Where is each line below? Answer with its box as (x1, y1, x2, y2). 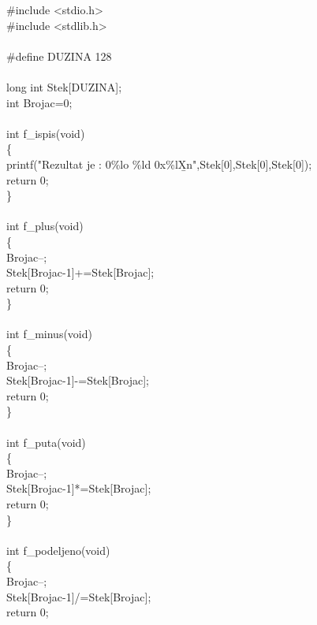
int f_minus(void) (6, 326, 92, 342)
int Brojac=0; (6, 94, 73, 110)
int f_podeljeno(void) (6, 541, 110, 558)
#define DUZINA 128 (6, 47, 112, 64)
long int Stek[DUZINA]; (6, 78, 122, 95)
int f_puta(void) (6, 433, 86, 450)
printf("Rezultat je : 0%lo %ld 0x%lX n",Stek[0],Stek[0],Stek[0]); (6, 155, 312, 172)
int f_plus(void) (6, 218, 84, 234)
